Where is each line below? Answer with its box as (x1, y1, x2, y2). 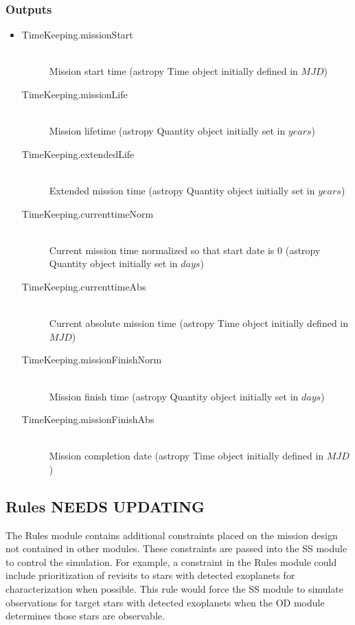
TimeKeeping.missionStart (21, 27, 133, 42)
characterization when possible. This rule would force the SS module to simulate (5, 582, 344, 596)
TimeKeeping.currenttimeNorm (21, 206, 154, 220)
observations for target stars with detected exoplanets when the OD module (5, 595, 325, 609)
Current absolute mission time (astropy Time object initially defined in (49, 316, 349, 330)
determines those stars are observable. (5, 609, 165, 623)
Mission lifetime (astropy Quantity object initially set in (49, 124, 286, 138)
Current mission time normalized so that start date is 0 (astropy (49, 242, 321, 257)
